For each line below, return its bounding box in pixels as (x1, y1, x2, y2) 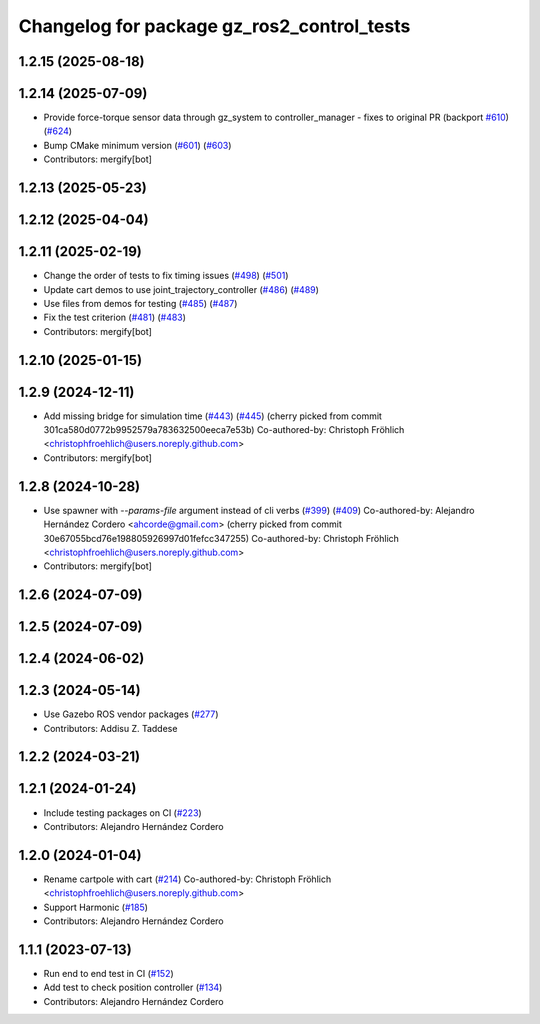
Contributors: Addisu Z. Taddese (43, 722, 178, 734)
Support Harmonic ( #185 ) (43, 901, 149, 913)
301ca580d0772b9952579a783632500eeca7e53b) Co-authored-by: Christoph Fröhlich (43, 424, 405, 436)
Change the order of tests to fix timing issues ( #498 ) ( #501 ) (43, 270, 289, 282)
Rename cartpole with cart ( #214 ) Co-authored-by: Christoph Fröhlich (43, 873, 332, 885)
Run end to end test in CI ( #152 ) (43, 967, 174, 979)
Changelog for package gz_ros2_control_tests (18, 15, 411, 37)
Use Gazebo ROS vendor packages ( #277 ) (43, 708, 219, 720)
